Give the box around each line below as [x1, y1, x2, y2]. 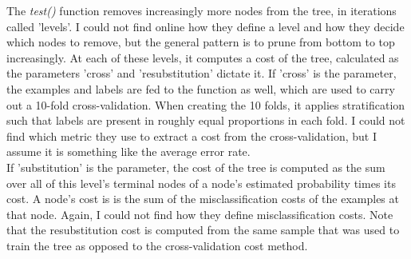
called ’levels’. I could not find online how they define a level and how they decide [6, 18, 405, 34]
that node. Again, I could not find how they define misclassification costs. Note [6, 205, 393, 222]
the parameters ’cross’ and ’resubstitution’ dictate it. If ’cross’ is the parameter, [6, 65, 397, 82]
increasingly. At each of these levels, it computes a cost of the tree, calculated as [6, 49, 399, 66]
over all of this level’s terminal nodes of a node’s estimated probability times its [6, 174, 396, 191]
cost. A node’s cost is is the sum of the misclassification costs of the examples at [6, 190, 399, 207]
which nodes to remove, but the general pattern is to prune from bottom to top [6, 34, 395, 50]
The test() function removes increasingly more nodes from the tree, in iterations [6, 2, 397, 18]
